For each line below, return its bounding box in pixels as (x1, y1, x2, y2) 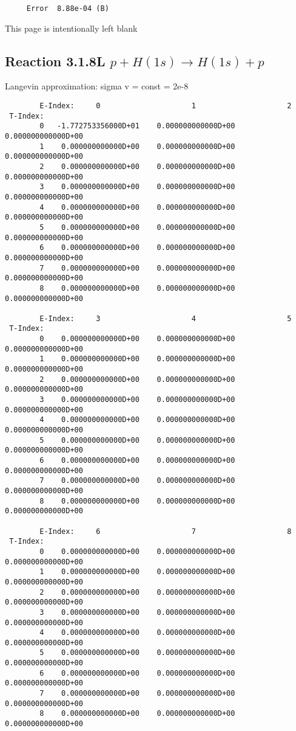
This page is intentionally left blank (5, 21, 138, 34)
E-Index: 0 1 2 (39, 102, 292, 111)
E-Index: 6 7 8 (39, 527, 292, 536)
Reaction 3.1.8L (5, 51, 106, 70)
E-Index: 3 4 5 (39, 314, 292, 323)
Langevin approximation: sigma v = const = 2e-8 (5, 80, 189, 92)
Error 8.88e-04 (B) (26, 4, 109, 13)
